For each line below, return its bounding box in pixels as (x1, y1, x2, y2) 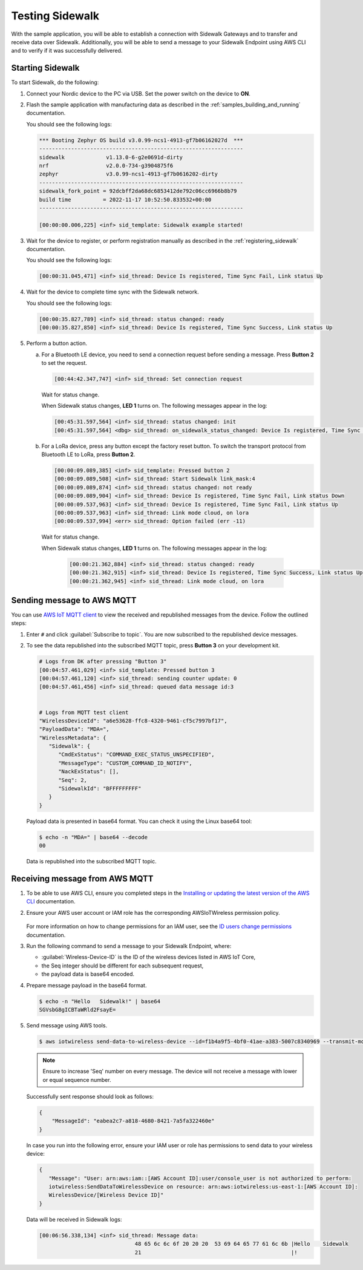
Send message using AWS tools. (26, 1021, 108, 1029)
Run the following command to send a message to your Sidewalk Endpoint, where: (26, 943, 232, 950)
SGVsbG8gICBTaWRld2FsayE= (39, 1006, 116, 1013)
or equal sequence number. (42, 1076, 111, 1083)
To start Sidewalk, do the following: (11, 79, 99, 86)
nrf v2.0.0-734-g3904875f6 (39, 162, 174, 169)
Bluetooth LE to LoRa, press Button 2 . (41, 451, 136, 458)
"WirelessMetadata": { (39, 734, 106, 741)
